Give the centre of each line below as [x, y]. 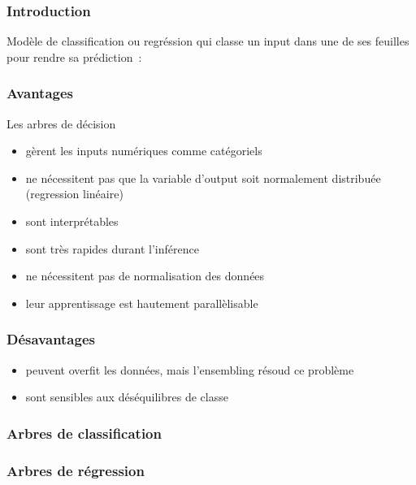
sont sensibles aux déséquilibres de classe [127, 397]
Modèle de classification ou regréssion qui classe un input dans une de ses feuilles [208, 41]
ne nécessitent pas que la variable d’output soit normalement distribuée [203, 178]
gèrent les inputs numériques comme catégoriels [144, 151]
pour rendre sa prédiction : [74, 56]
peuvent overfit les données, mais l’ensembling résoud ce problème [190, 369]
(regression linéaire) [74, 194]
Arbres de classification [84, 433]
